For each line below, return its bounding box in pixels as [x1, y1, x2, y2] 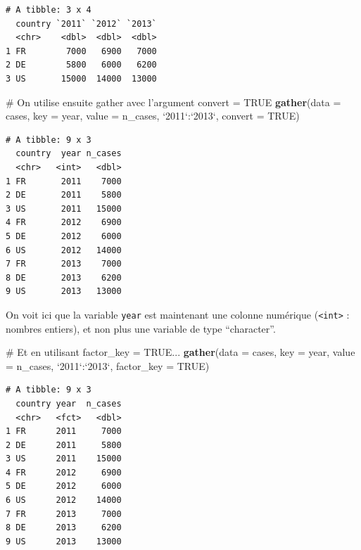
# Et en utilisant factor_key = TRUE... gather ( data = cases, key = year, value [6, 345, 355, 359]
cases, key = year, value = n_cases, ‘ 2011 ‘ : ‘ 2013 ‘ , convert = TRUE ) [6, 108, 300, 123]
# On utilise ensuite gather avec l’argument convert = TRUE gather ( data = [6, 94, 341, 109]
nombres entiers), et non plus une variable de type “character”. [6, 321, 276, 335]
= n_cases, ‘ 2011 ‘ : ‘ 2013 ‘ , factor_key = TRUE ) [6, 358, 210, 373]
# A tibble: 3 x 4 [6, 5, 91, 15]
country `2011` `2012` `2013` [15, 18, 157, 29]
